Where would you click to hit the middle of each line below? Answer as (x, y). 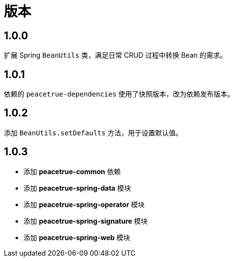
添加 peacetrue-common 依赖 (72, 171)
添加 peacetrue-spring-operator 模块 (84, 204)
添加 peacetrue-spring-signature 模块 (86, 221)
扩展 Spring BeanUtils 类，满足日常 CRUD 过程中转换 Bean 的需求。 (115, 55)
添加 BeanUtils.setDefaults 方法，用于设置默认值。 (93, 132)
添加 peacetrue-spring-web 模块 (77, 237)
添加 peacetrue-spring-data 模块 (77, 188)
